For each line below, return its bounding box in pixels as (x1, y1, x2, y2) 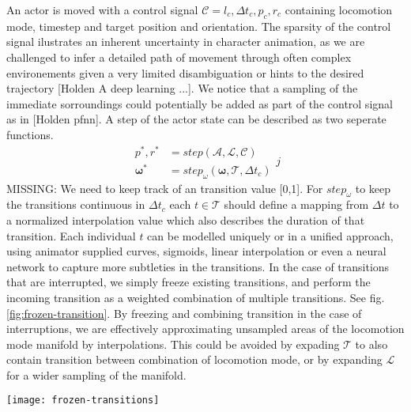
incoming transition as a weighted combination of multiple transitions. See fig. (6, 289, 385, 305)
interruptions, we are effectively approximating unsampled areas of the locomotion (6, 320, 405, 337)
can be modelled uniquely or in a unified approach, (147, 227, 394, 244)
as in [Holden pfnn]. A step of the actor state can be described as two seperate (6, 111, 386, 127)
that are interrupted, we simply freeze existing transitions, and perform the (6, 274, 371, 290)
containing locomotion (285, 2, 393, 17)
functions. (6, 126, 54, 142)
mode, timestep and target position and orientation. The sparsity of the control (6, 17, 391, 34)
